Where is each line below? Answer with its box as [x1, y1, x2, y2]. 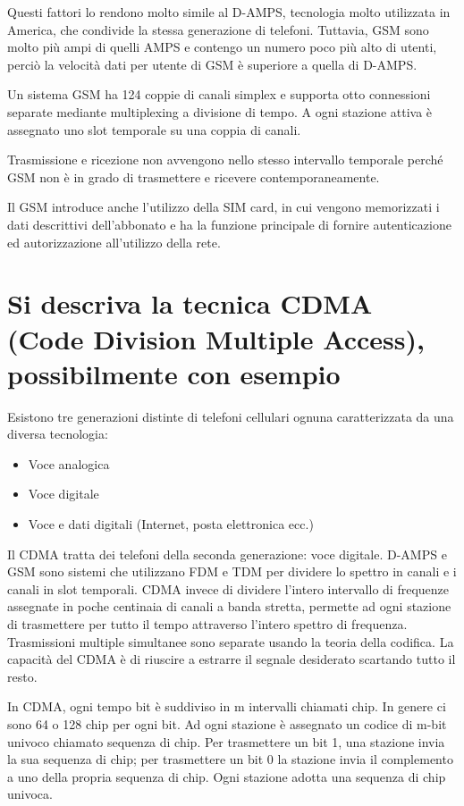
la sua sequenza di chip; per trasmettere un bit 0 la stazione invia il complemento [7, 750, 453, 768]
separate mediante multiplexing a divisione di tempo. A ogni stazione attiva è [7, 102, 433, 121]
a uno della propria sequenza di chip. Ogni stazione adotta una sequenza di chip [7, 767, 446, 785]
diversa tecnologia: [7, 424, 108, 443]
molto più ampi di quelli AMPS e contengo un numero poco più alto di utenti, [7, 38, 437, 56]
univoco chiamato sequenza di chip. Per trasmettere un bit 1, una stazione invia [7, 732, 445, 751]
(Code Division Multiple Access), [7, 320, 425, 357]
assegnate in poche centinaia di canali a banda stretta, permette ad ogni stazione [7, 597, 451, 616]
